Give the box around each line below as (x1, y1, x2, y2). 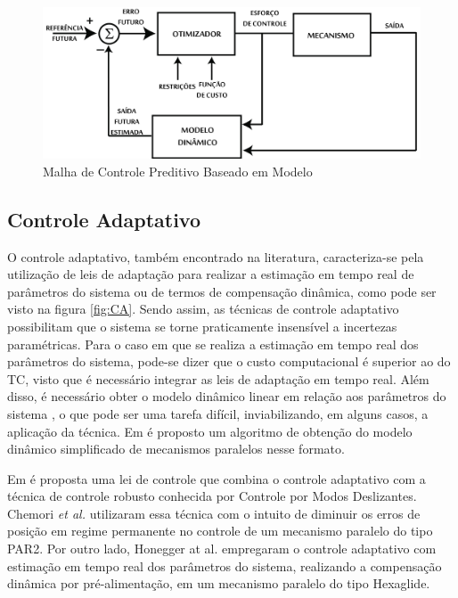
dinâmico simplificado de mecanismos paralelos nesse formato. (7, 439, 345, 458)
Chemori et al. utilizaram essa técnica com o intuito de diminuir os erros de (7, 504, 421, 522)
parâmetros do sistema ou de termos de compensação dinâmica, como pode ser (7, 282, 437, 300)
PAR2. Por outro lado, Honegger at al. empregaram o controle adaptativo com (7, 539, 437, 558)
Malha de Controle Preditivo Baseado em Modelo (43, 161, 313, 180)
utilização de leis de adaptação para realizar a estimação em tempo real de (7, 265, 414, 283)
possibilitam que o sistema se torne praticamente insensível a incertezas (7, 316, 397, 335)
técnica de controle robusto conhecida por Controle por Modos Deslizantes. (7, 487, 417, 505)
